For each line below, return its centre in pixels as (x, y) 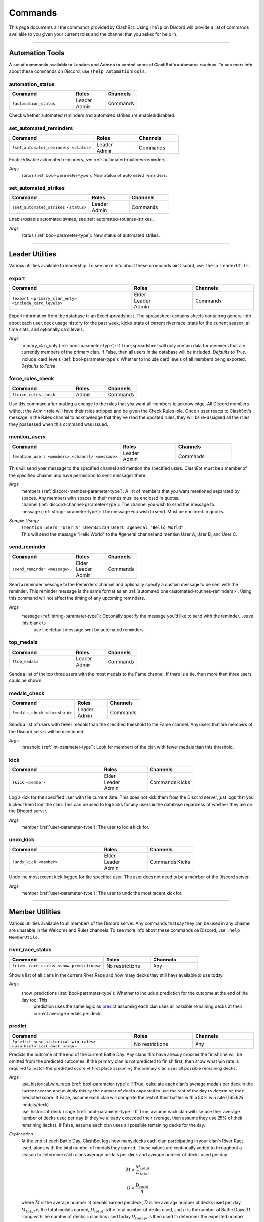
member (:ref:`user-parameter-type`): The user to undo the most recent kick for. (102, 893)
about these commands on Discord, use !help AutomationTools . (77, 71)
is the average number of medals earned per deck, (92, 1203)
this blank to (34, 623)
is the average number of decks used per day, (195, 1203)
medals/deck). (36, 1104)
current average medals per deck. (68, 1013)
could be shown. (26, 680)
